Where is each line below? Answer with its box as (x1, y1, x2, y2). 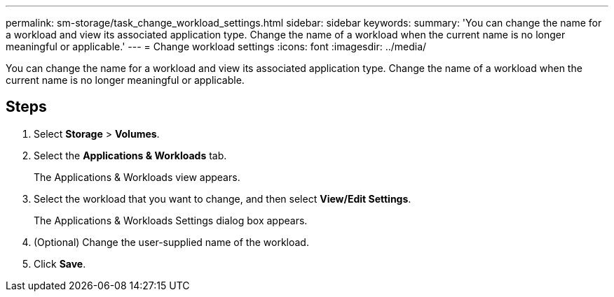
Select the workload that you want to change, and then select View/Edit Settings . (34, 192, 411, 205)
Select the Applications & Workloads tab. (34, 149, 227, 161)
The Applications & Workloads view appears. (34, 171, 240, 183)
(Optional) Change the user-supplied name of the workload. (34, 236, 309, 248)
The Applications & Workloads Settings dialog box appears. (34, 214, 308, 226)
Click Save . (34, 257, 86, 270)
